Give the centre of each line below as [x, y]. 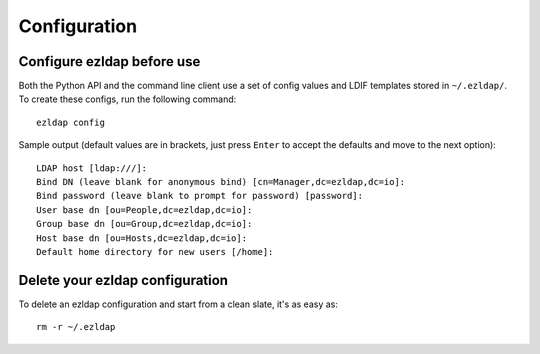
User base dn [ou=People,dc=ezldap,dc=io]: [144, 209]
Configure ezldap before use [109, 61]
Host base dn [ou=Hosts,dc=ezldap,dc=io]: [142, 238]
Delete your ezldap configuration [123, 280]
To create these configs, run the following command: [127, 99]
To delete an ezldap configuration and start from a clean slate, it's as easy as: [178, 304]
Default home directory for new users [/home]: [155, 251]
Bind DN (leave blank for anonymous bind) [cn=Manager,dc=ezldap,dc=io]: [221, 182]
